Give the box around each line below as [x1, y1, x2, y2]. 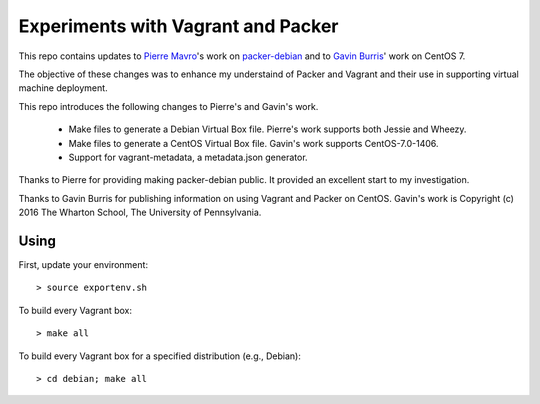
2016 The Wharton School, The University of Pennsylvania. [18, 206, 262, 219]
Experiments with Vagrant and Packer [18, 15, 339, 37]
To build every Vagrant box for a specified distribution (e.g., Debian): [18, 350, 302, 362]
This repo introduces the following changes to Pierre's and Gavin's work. [18, 100, 319, 112]
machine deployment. [18, 82, 109, 94]
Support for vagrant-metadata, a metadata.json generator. [68, 151, 309, 163]
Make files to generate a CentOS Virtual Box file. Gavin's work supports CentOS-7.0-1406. [68, 137, 439, 149]
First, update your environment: [18, 258, 149, 270]
